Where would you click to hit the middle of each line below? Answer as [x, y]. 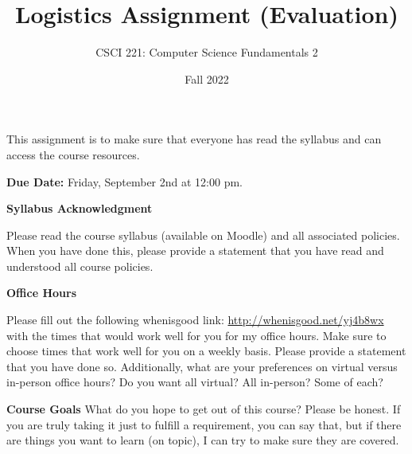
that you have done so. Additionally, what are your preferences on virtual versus [202, 366]
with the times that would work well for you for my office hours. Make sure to [196, 335]
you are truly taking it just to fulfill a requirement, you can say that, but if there [204, 424]
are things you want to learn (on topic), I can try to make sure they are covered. [203, 440]
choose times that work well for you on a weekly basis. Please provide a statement [206, 351]
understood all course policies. [80, 266]
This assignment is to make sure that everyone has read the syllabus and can [194, 139]
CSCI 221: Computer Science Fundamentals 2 [207, 52]
